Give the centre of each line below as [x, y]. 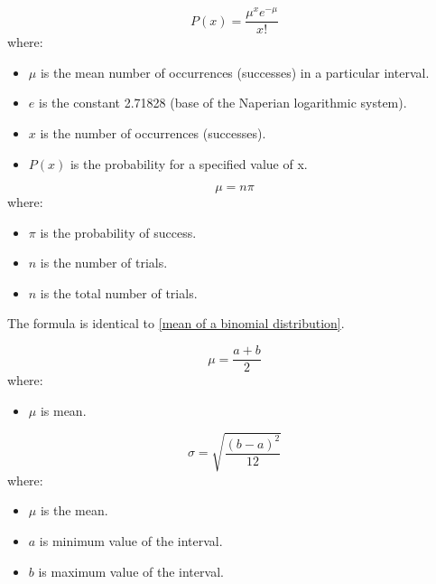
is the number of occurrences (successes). [153, 132]
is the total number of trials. [119, 292]
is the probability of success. [118, 232]
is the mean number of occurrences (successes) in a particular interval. [235, 72]
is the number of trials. [104, 263]
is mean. [63, 410]
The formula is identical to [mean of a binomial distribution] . [176, 323]
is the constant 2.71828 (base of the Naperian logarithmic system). [223, 103]
